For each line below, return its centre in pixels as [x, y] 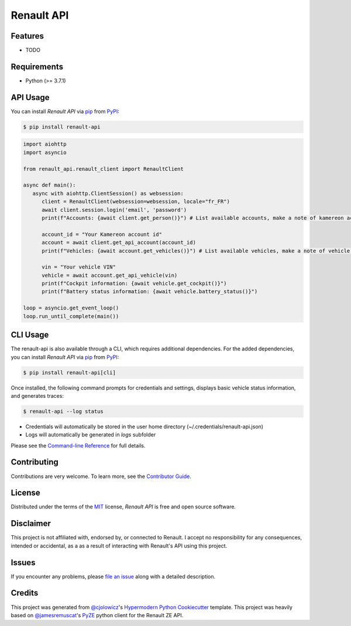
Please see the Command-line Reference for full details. [78, 445]
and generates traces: [37, 395]
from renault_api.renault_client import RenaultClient [103, 169]
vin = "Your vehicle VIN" [79, 267]
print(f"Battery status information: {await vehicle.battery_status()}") [150, 292]
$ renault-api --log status [63, 411]
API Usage [30, 97]
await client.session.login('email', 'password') [114, 210]
